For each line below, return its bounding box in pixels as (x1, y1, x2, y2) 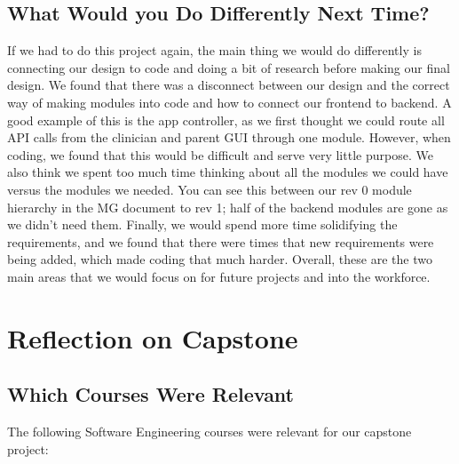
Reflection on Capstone (7, 319, 298, 356)
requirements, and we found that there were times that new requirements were (7, 232, 434, 251)
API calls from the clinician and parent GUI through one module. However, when (7, 128, 451, 147)
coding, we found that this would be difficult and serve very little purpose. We (7, 145, 433, 164)
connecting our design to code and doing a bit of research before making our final (7, 58, 450, 76)
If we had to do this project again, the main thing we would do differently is (7, 41, 422, 60)
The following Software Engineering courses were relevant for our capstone (7, 422, 412, 441)
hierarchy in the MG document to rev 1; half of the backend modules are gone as (7, 197, 448, 216)
